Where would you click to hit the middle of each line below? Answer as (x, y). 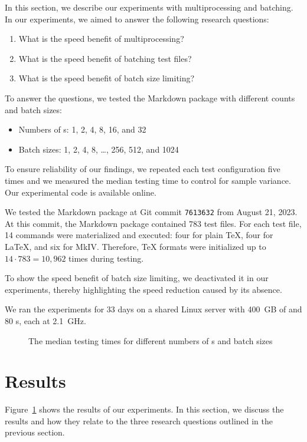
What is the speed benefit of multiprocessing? (101, 39)
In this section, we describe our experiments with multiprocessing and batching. (149, 7)
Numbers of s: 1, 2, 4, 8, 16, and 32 (82, 129)
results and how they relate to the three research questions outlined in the (139, 420)
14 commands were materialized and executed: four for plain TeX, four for (139, 235)
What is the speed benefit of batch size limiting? (107, 78)
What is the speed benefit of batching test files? (105, 58)
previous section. (35, 432)
